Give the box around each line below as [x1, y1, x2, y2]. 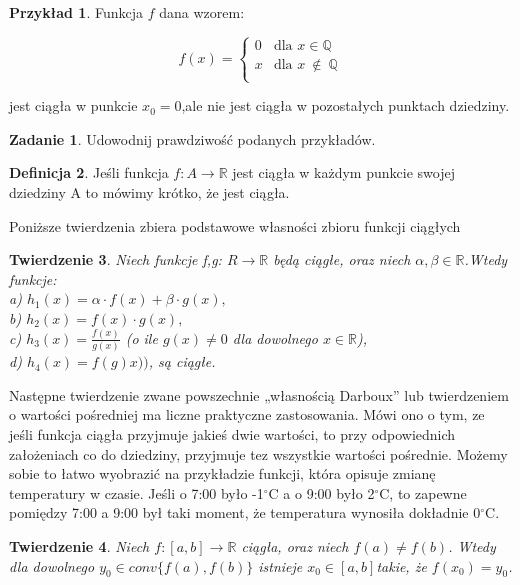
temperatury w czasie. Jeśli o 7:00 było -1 [9, 482, 264, 503]
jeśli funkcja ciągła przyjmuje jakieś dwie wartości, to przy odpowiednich [9, 423, 456, 444]
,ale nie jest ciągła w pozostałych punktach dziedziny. [181, 95, 510, 116]
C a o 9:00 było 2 [268, 482, 375, 503]
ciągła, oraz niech [241, 535, 349, 556]
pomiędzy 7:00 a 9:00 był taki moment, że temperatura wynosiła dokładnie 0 [9, 502, 481, 523]
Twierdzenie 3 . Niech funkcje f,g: [9, 249, 222, 270]
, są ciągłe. [148, 351, 216, 372]
